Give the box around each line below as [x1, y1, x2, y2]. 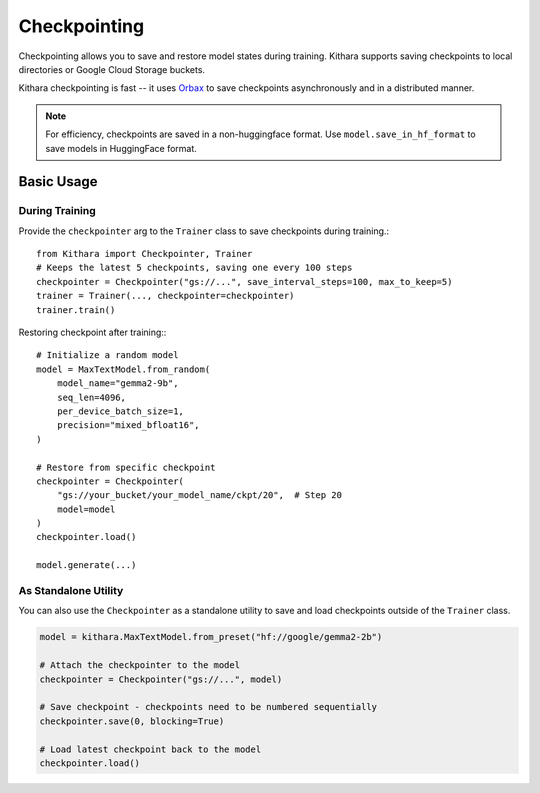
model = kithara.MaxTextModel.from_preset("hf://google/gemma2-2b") [39, 631, 383, 643]
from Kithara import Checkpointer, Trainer [36, 248, 253, 260]
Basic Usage [18, 173, 98, 190]
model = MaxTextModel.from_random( [36, 363, 211, 375]
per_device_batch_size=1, [56, 405, 185, 417]
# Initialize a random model [36, 350, 179, 361]
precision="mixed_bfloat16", [56, 420, 200, 431]
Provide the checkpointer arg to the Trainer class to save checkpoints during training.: [18, 225, 390, 237]
